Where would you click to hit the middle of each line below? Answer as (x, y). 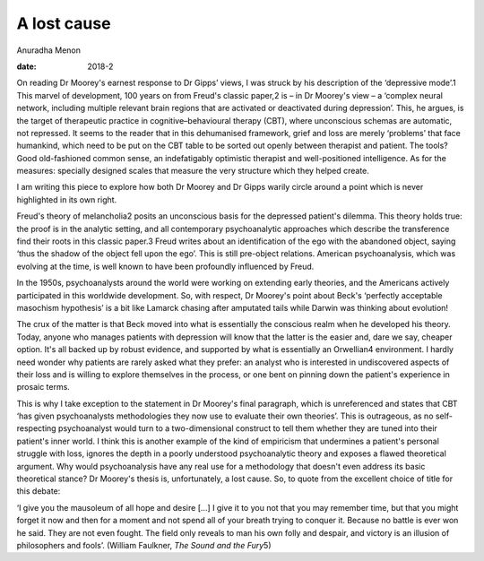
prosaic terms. (43, 387)
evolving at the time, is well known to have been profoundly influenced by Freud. (165, 266)
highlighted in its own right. (67, 199)
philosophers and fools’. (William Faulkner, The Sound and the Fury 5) (144, 545)
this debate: (39, 491)
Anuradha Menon (48, 50)
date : (26, 66)
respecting (37, 428)
